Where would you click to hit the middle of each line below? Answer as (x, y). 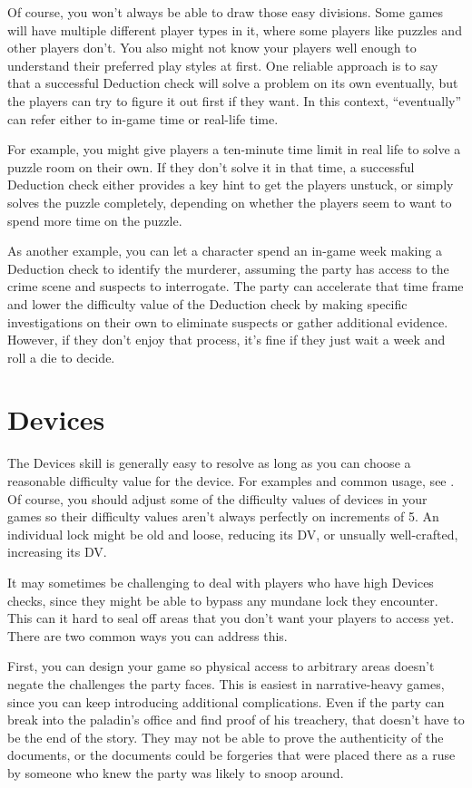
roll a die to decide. (61, 357)
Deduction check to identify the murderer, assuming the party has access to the (228, 268)
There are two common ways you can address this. (147, 635)
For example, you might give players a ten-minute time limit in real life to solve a (234, 149)
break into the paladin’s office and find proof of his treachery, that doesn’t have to (236, 720)
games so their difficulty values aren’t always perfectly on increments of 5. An (223, 516)
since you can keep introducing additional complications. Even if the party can (226, 701)
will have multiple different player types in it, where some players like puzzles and (235, 29)
